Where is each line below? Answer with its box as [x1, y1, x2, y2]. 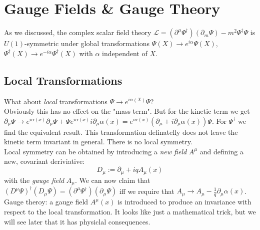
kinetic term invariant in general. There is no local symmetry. [4, 136, 192, 147]
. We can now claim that [74, 174, 150, 185]
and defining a [199, 146, 243, 156]
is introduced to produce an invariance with [117, 196, 251, 207]
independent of [102, 48, 147, 58]
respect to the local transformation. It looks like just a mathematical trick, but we [4, 206, 256, 217]
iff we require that [119, 185, 174, 196]
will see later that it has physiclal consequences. [4, 216, 150, 226]
